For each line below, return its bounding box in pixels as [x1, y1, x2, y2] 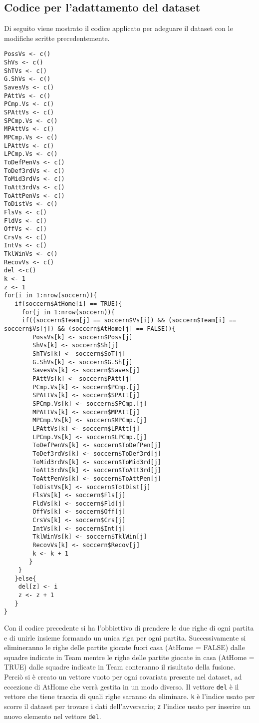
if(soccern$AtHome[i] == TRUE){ [14, 300, 122, 308]
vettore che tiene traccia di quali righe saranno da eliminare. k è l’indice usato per [4, 691, 255, 702]
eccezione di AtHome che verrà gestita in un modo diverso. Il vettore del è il [4, 681, 239, 692]
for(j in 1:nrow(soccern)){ [21, 308, 115, 316]
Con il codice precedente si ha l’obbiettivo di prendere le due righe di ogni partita [4, 623, 254, 633]
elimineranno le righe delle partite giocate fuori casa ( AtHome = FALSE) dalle [4, 642, 245, 653]
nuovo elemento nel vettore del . [4, 711, 101, 721]
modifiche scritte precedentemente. [4, 32, 110, 43]
